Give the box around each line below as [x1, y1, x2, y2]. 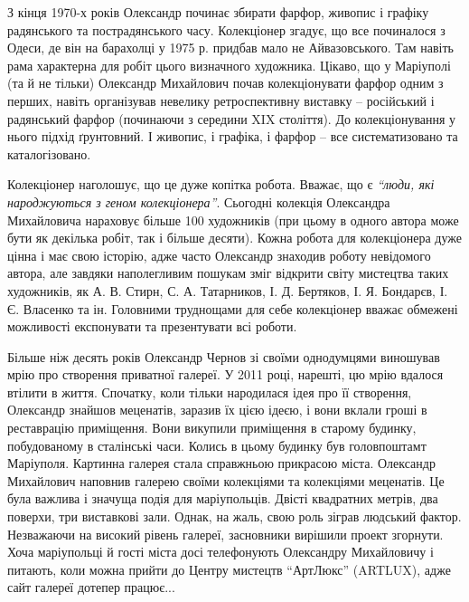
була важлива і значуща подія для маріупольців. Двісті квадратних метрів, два [7, 489, 438, 508]
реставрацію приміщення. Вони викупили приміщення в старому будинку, [7, 418, 417, 437]
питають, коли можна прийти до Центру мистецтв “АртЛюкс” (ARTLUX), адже [7, 559, 451, 578]
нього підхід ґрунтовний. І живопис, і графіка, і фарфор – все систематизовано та [7, 127, 458, 146]
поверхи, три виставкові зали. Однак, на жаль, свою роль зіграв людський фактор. [7, 507, 462, 526]
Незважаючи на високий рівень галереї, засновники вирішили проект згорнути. [7, 524, 444, 543]
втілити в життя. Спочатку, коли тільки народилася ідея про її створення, [7, 382, 412, 401]
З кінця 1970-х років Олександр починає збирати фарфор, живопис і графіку [7, 3, 429, 21]
